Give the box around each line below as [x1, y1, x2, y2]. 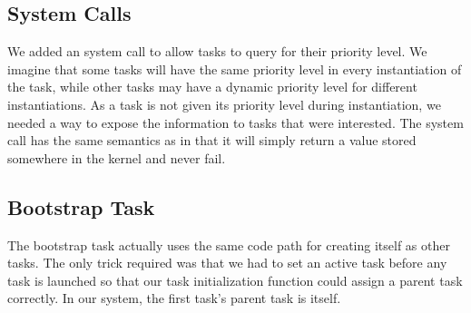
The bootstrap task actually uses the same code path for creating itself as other [7, 235, 450, 254]
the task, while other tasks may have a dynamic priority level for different [7, 77, 417, 96]
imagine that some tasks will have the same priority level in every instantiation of [7, 59, 462, 78]
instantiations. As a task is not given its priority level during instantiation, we [7, 94, 441, 113]
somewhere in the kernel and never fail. [7, 148, 226, 167]
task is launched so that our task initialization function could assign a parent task [7, 270, 463, 289]
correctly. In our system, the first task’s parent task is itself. [7, 289, 341, 308]
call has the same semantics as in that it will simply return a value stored [7, 131, 417, 150]
